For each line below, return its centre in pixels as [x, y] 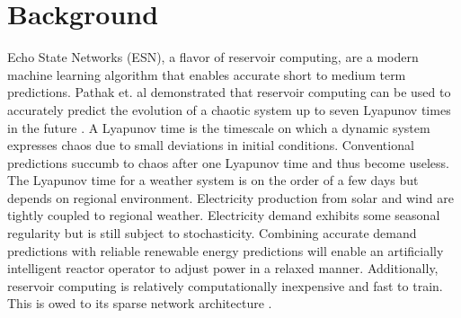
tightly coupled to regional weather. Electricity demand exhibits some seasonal [224, 215]
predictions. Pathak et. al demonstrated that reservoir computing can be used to [229, 92]
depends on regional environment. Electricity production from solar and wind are [230, 197]
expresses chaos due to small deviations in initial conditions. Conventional [211, 145]
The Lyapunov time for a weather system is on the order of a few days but [213, 180]
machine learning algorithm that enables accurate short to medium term [207, 74]
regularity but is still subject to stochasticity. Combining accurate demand [212, 233]
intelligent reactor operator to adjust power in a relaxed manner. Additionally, [223, 268]
